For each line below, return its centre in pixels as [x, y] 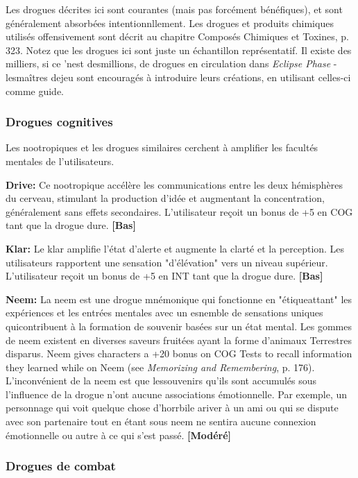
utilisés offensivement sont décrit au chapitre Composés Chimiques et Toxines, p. [177, 36]
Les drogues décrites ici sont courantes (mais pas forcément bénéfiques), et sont [174, 9]
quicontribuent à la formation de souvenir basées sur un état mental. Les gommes [179, 326]
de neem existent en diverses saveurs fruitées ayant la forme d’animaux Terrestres [179, 340]
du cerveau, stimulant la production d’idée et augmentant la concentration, [165, 198]
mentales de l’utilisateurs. [60, 161]
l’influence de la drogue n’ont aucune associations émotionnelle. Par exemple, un [177, 394]
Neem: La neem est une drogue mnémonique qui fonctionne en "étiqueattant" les [179, 299]
